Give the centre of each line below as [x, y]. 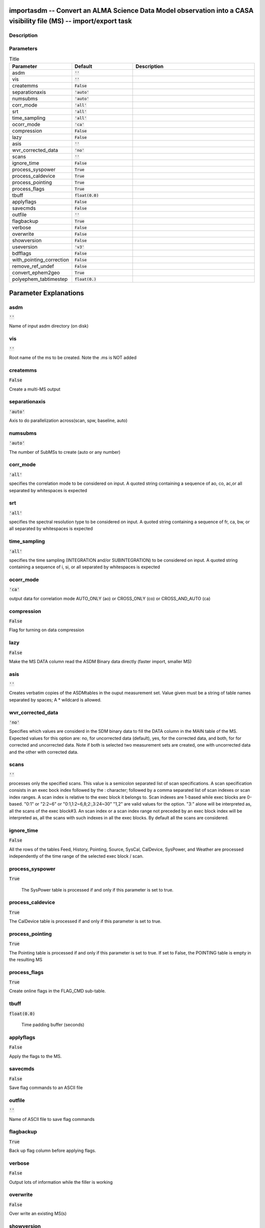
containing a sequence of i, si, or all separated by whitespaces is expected [85, 567]
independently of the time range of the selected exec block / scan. [76, 856]
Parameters [23, 48]
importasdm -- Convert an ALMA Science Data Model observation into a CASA [131, 11]
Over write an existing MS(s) [38, 1214]
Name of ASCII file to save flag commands [52, 1119]
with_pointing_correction [41, 260]
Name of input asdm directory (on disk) [49, 326]
